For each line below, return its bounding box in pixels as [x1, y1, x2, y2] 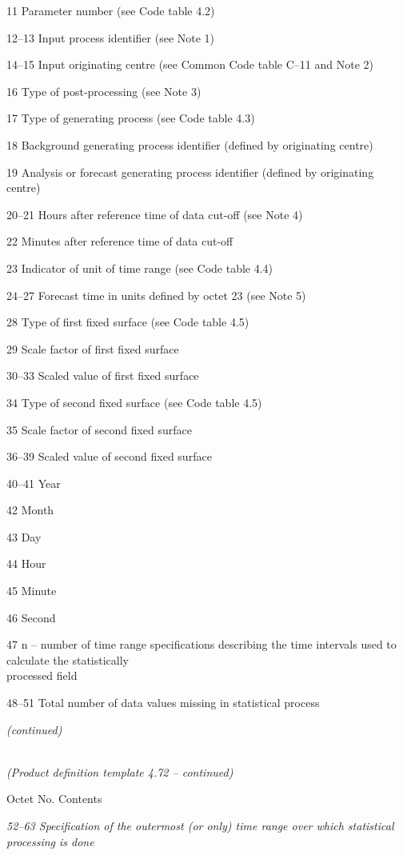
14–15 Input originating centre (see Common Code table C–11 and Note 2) [6, 56, 374, 73]
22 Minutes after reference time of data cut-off [6, 233, 233, 250]
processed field [6, 667, 78, 684]
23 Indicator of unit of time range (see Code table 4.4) [6, 259, 273, 276]
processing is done [6, 833, 94, 849]
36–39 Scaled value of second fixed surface [6, 448, 212, 465]
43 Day [6, 528, 42, 545]
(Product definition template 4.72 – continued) [6, 763, 233, 780]
